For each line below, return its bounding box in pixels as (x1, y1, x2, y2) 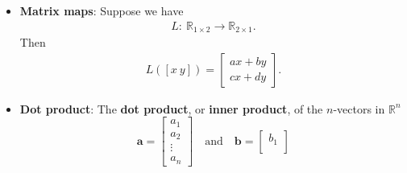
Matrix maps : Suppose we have (19, 2, 184, 19)
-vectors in (333, 100, 385, 117)
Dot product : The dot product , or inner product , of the (19, 100, 323, 117)
